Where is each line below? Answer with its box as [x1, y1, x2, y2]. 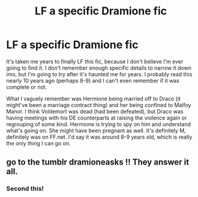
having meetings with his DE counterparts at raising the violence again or [6, 114, 187, 121]
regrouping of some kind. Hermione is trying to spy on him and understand [6, 120, 191, 127]
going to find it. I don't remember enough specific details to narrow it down [6, 64, 192, 71]
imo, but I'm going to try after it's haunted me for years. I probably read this [6, 70, 193, 77]
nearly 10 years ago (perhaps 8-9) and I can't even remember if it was [6, 77, 180, 84]
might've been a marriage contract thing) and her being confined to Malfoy [6, 101, 191, 109]
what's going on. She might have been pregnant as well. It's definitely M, [6, 127, 186, 134]
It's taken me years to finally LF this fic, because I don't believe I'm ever [6, 58, 184, 65]
